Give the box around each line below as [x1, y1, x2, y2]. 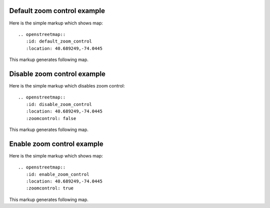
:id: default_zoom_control [25, 38, 92, 44]
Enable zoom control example [9, 139, 103, 148]
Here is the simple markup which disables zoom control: [9, 82, 125, 88]
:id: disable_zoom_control [25, 101, 92, 107]
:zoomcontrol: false [25, 115, 76, 121]
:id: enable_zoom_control [25, 171, 89, 177]
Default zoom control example [9, 6, 105, 15]
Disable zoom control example [9, 69, 106, 78]
